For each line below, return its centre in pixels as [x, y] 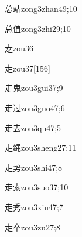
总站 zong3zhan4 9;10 [41, 8]
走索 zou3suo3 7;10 [37, 187]
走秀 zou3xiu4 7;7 [34, 207]
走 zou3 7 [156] [28, 68]
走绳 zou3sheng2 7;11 [41, 147]
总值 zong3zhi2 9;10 [38, 28]
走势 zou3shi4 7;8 [34, 167]
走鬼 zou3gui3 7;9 [34, 88]
